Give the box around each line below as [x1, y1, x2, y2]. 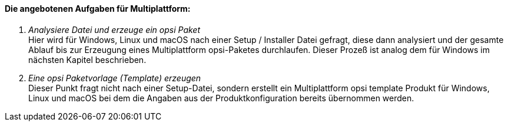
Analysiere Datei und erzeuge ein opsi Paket [28, 24, 201, 35]
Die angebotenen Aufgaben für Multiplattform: [5, 4, 191, 14]
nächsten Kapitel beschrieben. [28, 54, 147, 65]
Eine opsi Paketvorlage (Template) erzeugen [28, 72, 201, 83]
